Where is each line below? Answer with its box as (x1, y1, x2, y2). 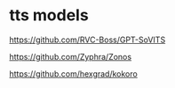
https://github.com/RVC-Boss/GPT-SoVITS (9, 34, 166, 45)
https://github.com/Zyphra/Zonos (9, 51, 131, 62)
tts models (9, 5, 89, 26)
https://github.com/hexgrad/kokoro (9, 68, 138, 79)
